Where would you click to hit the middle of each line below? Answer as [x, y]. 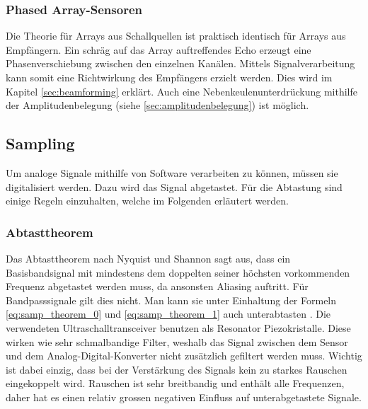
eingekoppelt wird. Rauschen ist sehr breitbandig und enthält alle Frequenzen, [175, 383]
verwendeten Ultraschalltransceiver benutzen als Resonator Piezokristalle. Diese [178, 327]
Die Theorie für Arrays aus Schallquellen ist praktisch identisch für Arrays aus [176, 36]
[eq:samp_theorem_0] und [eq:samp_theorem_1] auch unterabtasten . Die [168, 314]
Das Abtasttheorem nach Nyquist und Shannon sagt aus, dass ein [148, 258]
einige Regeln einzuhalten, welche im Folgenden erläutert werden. [147, 201]
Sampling [40, 143]
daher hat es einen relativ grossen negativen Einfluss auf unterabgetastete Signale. [184, 397]
